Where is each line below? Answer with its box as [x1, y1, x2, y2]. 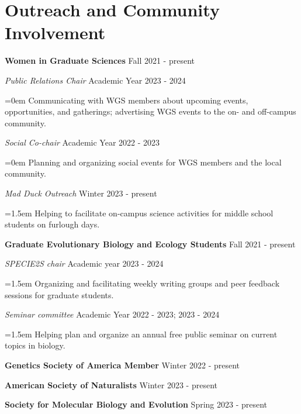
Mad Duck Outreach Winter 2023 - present [5, 187, 157, 199]
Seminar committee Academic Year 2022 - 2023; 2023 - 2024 [5, 308, 220, 320]
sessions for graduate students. [5, 288, 114, 301]
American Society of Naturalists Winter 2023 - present [5, 378, 217, 391]
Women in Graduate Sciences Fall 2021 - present [5, 54, 195, 67]
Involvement [5, 20, 106, 44]
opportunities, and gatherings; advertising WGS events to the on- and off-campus [5, 105, 296, 118]
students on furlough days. [5, 218, 100, 230]
